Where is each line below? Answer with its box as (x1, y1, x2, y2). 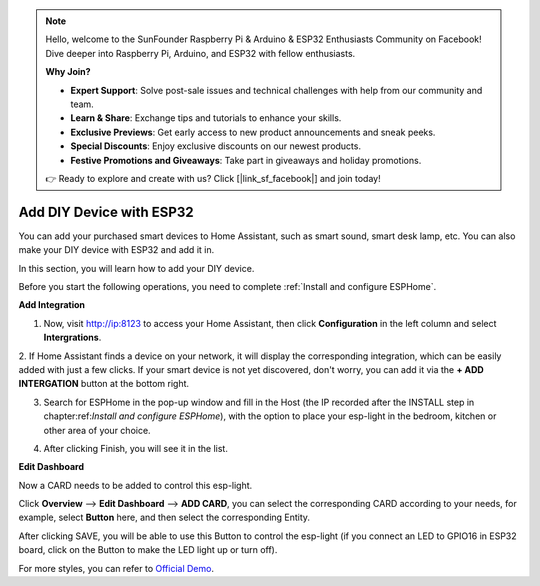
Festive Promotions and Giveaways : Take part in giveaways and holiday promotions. (70, 154, 422, 166)
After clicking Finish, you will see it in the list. (43, 442, 229, 454)
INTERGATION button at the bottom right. (18, 378, 190, 390)
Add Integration (18, 299, 85, 311)
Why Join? (45, 66, 91, 78)
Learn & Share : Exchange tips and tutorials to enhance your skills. (70, 112, 342, 124)
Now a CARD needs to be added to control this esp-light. (18, 479, 253, 491)
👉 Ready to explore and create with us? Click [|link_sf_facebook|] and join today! (45, 172, 381, 184)
